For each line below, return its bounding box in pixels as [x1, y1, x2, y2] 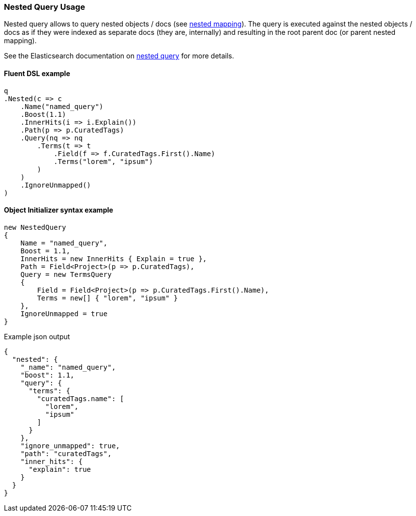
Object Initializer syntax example [4, 206, 113, 215]
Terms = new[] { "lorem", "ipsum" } [37, 294, 178, 302]
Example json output [4, 332, 70, 341]
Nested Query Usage [4, 2, 85, 12]
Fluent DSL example [4, 69, 70, 78]
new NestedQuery [4, 223, 66, 231]
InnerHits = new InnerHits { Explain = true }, [20, 254, 207, 263]
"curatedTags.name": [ [37, 394, 124, 403]
